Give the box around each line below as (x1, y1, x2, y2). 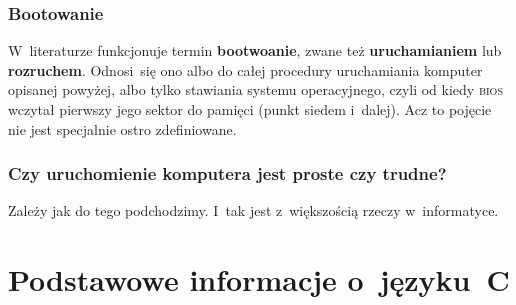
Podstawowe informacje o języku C (8, 259, 510, 300)
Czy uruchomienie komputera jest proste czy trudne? (8, 161, 447, 186)
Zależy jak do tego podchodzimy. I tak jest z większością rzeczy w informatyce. (8, 200, 499, 221)
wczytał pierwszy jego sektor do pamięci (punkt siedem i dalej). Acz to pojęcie (8, 99, 492, 119)
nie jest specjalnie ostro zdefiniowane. (8, 118, 237, 139)
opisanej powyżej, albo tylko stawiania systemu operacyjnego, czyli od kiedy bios (8, 79, 503, 100)
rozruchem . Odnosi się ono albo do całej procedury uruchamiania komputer (8, 59, 483, 80)
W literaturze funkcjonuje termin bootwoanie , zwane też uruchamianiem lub (8, 40, 502, 61)
